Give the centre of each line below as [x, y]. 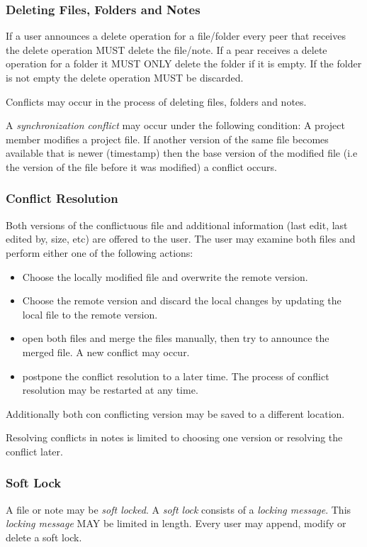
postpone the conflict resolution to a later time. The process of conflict [176, 376]
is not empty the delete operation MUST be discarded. [125, 77]
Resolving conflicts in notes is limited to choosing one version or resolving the [174, 437]
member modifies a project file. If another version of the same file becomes [167, 139]
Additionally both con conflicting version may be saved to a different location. [175, 413]
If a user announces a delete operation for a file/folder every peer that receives [176, 36]
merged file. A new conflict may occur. [106, 352]
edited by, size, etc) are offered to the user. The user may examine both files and [181, 239]
